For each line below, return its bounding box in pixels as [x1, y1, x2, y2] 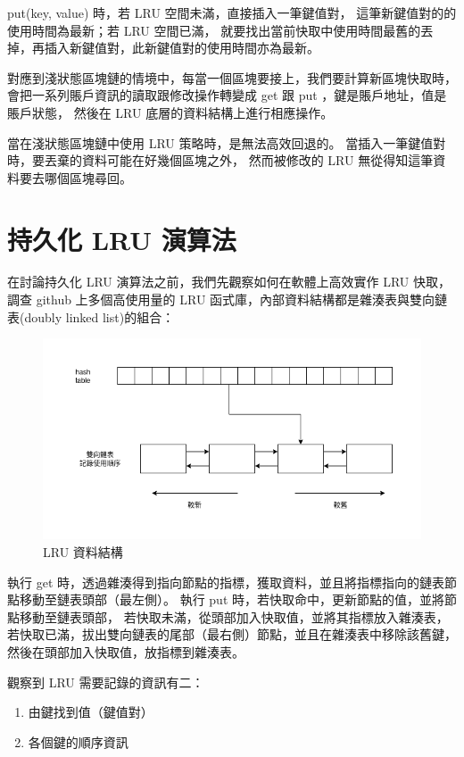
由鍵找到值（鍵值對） [28, 703, 153, 721]
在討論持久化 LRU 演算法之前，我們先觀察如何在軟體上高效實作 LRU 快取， [7, 272, 451, 291]
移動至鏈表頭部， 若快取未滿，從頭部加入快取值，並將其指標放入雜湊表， [19, 607, 449, 626]
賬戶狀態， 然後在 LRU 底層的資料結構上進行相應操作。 [7, 103, 334, 121]
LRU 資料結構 [43, 542, 123, 561]
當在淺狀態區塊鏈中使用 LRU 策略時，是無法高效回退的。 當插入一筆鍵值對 [7, 133, 446, 152]
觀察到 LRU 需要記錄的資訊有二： [7, 672, 204, 691]
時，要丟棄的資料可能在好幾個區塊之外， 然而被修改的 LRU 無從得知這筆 [7, 151, 434, 170]
